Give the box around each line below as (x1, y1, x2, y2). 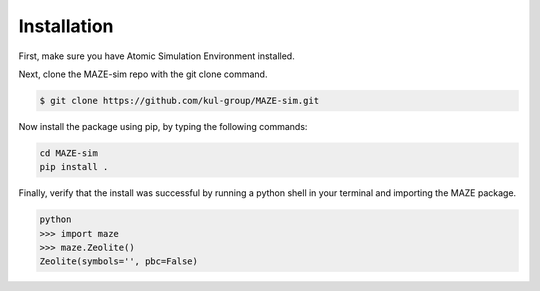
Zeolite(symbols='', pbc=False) (39, 256, 199, 267)
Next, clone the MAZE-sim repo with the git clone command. (18, 68, 268, 80)
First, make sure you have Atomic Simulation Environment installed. (18, 50, 295, 62)
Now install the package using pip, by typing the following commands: (18, 120, 308, 132)
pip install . (39, 161, 109, 173)
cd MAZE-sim (39, 147, 99, 159)
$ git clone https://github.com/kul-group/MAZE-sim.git (39, 95, 320, 106)
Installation (18, 15, 114, 37)
